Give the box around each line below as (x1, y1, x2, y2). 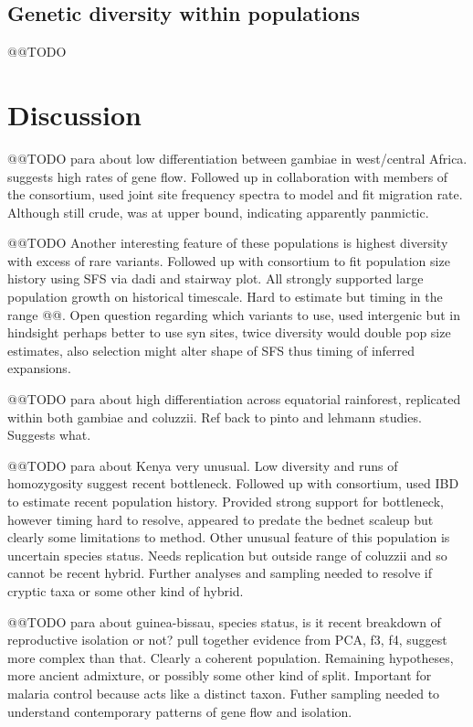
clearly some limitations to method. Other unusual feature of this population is (7, 528, 450, 547)
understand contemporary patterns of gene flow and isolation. (7, 701, 352, 721)
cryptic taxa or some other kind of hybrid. (7, 581, 244, 600)
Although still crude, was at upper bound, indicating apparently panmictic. (7, 202, 429, 221)
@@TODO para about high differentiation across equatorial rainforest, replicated (7, 390, 461, 409)
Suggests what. (7, 425, 91, 444)
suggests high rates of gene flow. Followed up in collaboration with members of (7, 166, 448, 186)
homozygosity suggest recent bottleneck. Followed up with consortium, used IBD (7, 474, 459, 493)
